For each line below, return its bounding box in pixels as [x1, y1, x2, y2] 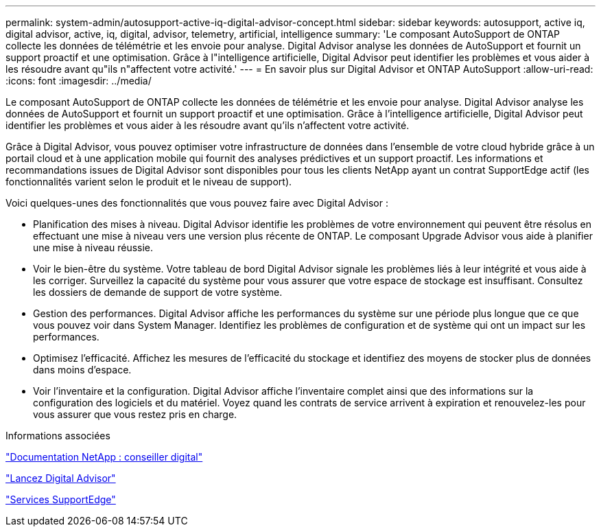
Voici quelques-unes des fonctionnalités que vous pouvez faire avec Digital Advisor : [5, 197, 388, 209]
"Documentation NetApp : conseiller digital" [5, 451, 203, 463]
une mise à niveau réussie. [33, 242, 154, 253]
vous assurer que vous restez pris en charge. [33, 408, 237, 420]
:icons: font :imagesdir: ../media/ [5, 75, 152, 86]
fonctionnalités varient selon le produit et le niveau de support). [5, 176, 292, 187]
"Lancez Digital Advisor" [5, 472, 116, 484]
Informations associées [5, 430, 110, 441]
